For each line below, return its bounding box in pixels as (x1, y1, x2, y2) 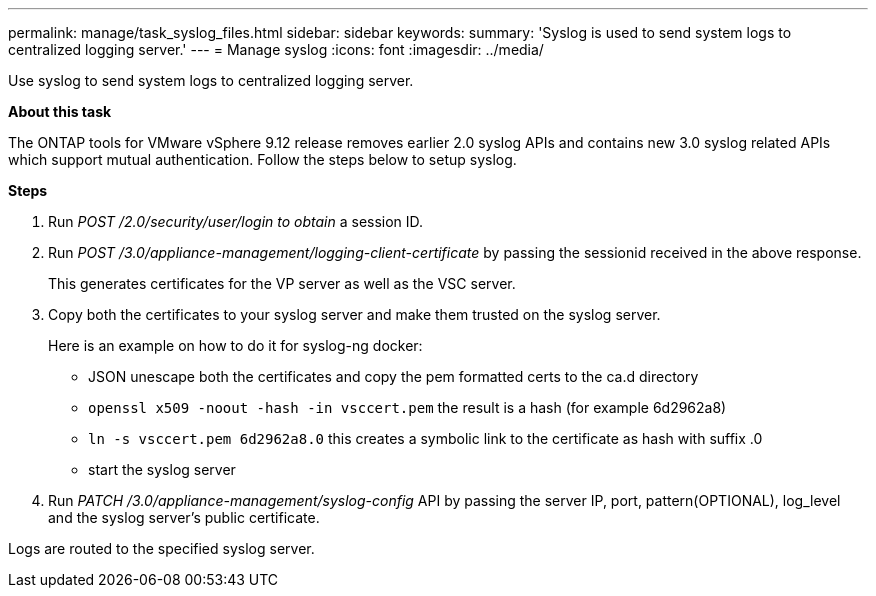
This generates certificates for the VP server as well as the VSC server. (48, 275, 516, 292)
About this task (8, 103, 112, 120)
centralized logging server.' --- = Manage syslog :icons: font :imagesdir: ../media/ (8, 41, 544, 58)
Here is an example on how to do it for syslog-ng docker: (48, 337, 423, 354)
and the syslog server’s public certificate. (48, 509, 320, 526)
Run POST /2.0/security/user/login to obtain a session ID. (48, 213, 424, 230)
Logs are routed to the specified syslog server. (8, 540, 315, 557)
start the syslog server (88, 461, 236, 478)
